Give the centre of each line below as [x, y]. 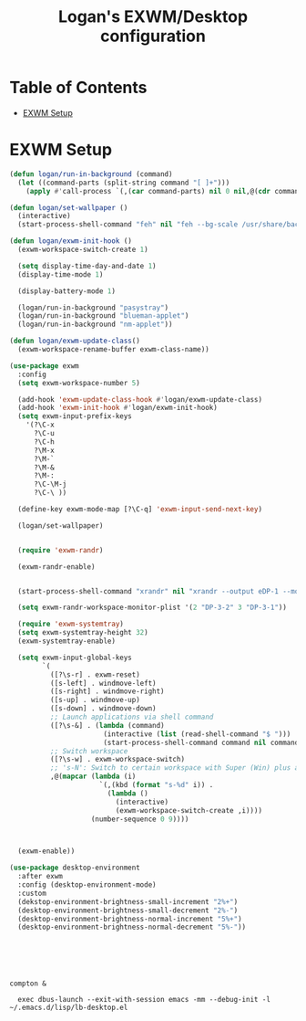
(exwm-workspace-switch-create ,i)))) [189, 810]
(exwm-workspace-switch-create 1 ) [83, 249]
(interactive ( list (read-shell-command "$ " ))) [197, 734]
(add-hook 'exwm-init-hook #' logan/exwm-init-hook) [118, 408]
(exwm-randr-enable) [56, 567]
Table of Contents [78, 88]
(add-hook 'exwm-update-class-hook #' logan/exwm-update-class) [140, 399]
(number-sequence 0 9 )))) [140, 819]
